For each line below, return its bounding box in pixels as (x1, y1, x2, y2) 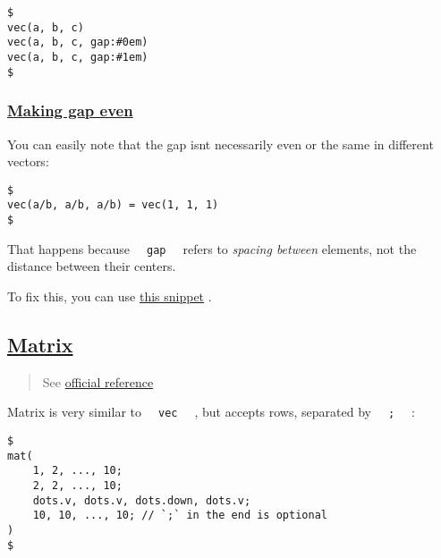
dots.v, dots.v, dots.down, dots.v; (32, 494, 251, 507)
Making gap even (7, 99, 133, 122)
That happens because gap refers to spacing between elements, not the (7, 239, 417, 258)
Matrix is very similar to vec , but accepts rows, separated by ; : (7, 402, 415, 421)
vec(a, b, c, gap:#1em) (7, 50, 148, 63)
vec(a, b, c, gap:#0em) (7, 36, 148, 49)
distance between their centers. (7, 257, 176, 275)
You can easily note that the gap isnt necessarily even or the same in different (7, 134, 434, 153)
